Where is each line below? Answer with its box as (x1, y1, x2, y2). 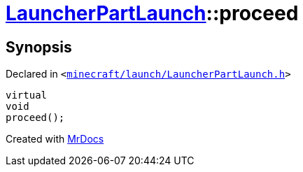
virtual (6, 89, 48, 101)
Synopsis (6, 38, 72, 56)
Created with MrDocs (6, 133, 104, 145)
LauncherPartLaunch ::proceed (6, 1, 299, 25)
